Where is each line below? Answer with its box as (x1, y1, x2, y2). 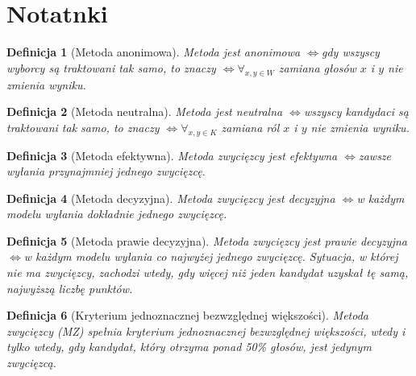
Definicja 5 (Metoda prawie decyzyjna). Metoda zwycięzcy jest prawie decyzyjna (6, 232, 407, 249)
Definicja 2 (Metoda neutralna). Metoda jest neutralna (6, 103, 283, 120)
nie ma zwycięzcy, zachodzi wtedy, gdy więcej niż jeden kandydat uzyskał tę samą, (6, 264, 409, 281)
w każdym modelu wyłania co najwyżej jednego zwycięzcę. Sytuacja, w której (23, 248, 398, 265)
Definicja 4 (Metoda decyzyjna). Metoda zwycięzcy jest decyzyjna (6, 189, 335, 206)
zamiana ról (221, 118, 280, 135)
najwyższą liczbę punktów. (6, 279, 133, 296)
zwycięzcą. (6, 354, 56, 371)
